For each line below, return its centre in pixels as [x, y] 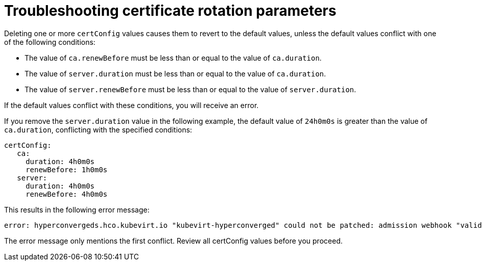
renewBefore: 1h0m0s [67, 169]
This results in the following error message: [77, 209]
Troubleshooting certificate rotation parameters [170, 11]
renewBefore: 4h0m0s [67, 194]
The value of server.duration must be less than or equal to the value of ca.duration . [175, 73]
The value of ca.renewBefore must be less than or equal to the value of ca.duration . [173, 58]
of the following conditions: [50, 42]
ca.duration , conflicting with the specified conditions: [98, 129]
